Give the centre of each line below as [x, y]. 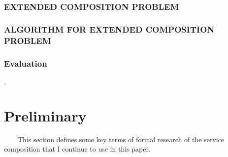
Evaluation [26, 63]
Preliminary [45, 115]
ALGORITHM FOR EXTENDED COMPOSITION [109, 29]
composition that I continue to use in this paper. [77, 149]
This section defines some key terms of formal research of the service [121, 139]
